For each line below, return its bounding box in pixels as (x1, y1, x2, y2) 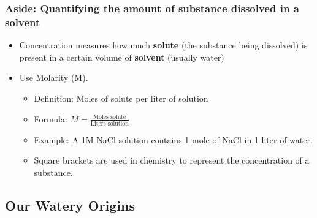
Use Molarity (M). (19, 71, 88, 84)
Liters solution (90, 120, 129, 127)
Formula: (34, 112, 67, 125)
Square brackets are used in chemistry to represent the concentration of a (34, 154, 310, 167)
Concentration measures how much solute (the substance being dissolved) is (19, 39, 308, 51)
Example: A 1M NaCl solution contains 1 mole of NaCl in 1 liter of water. (34, 133, 313, 146)
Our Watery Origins (5, 196, 135, 214)
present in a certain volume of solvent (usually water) (19, 50, 224, 63)
